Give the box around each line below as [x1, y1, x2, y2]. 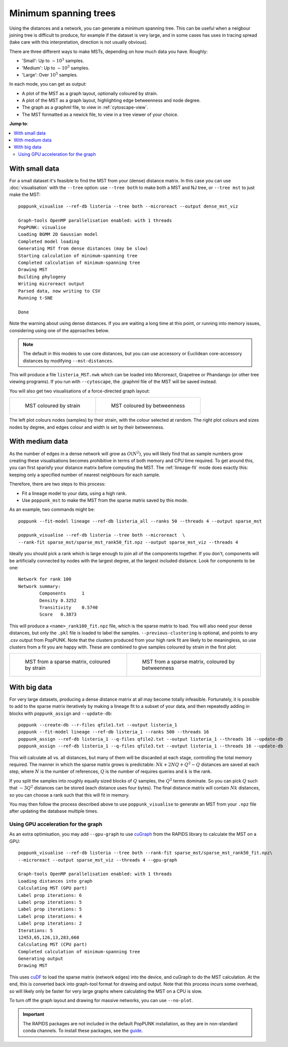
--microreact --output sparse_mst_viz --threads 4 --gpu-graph [18, 857, 177, 863]
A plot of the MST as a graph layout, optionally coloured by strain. [22, 90, 158, 96]
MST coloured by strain [25, 402, 80, 409]
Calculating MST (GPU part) [18, 885, 87, 891]
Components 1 [39, 591, 85, 597]
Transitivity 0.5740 [39, 605, 98, 610]
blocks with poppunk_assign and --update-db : [9, 710, 113, 716]
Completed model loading [18, 238, 79, 244]
